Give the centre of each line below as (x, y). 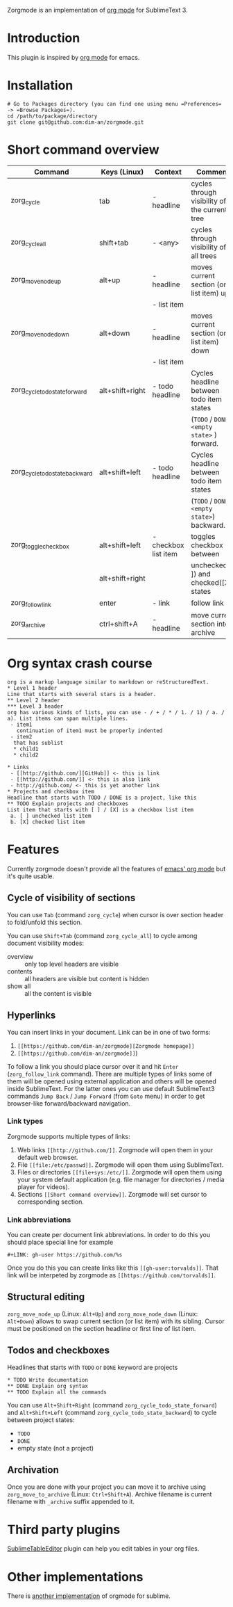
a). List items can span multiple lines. (68, 718)
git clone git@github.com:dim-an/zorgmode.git (76, 122)
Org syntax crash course (80, 664)
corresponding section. (51, 1202)
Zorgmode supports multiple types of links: (69, 1136)
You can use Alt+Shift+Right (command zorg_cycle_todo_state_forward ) (112, 1405)
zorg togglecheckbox (40, 545)
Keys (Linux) (122, 172)
